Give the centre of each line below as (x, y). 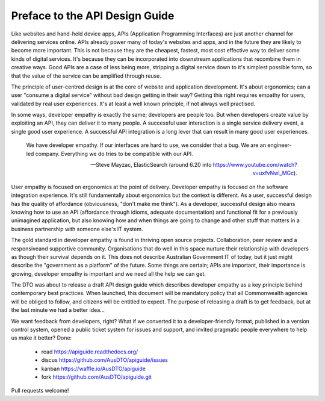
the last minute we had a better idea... (58, 310)
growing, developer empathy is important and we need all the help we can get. (108, 273)
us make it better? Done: (42, 338)
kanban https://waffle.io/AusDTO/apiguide (93, 368)
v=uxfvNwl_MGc (273, 173)
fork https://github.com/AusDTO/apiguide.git (97, 377)
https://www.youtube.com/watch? (255, 165)
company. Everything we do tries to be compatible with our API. (114, 154)
